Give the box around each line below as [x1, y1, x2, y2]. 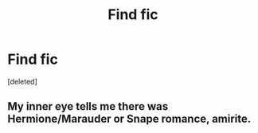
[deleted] [7, 76, 37, 86]
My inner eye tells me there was [7, 100, 169, 113]
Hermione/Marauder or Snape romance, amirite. [7, 112, 252, 126]
